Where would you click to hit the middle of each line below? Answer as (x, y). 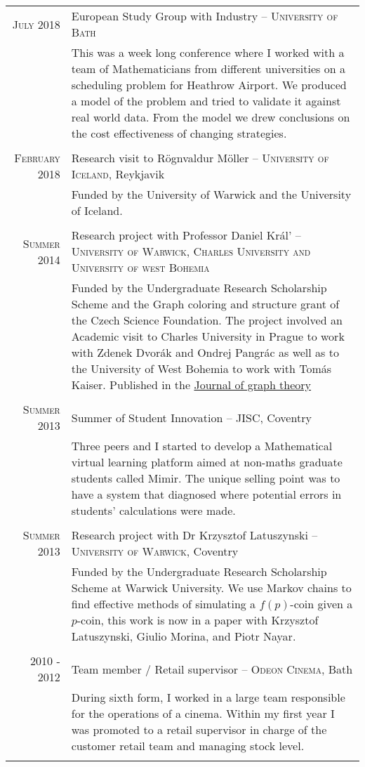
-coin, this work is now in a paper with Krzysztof (198, 620)
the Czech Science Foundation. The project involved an (207, 320)
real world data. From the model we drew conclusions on (211, 117)
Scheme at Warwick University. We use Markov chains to (211, 588)
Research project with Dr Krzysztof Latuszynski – (194, 535)
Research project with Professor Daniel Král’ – (186, 235)
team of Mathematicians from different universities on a (208, 68)
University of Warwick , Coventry (155, 551)
